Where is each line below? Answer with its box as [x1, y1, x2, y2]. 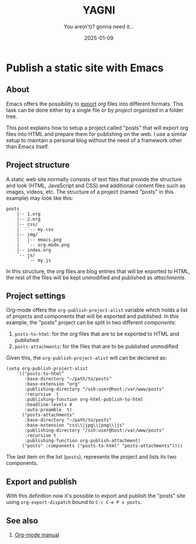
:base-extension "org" [24, 381, 81, 387]
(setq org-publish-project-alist [6, 366, 88, 371]
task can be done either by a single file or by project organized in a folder [6, 107, 184, 114]
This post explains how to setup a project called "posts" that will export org [6, 124, 188, 131]
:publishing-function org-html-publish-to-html [24, 397, 144, 403]
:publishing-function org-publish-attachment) [24, 438, 141, 444]
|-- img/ [16, 231, 38, 237]
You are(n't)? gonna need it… [64, 23, 134, 30]
